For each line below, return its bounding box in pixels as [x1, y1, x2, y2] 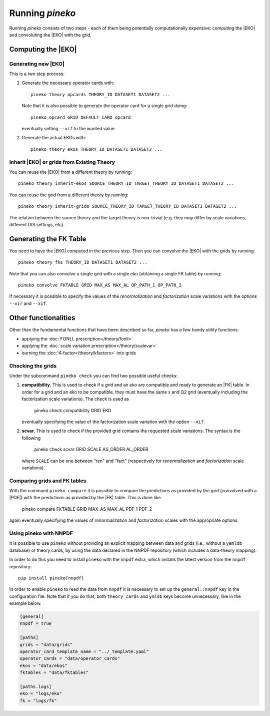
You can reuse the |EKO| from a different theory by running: [9, 169, 132, 175]
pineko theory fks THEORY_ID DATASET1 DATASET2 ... [18, 259, 147, 265]
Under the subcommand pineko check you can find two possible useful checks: [9, 373, 177, 379]
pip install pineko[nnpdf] [18, 575, 84, 581]
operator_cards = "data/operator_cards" [19, 656, 120, 661]
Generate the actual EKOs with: [21, 135, 86, 141]
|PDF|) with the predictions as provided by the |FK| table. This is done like [9, 495, 161, 501]
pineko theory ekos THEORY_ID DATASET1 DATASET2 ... [30, 146, 162, 152]
